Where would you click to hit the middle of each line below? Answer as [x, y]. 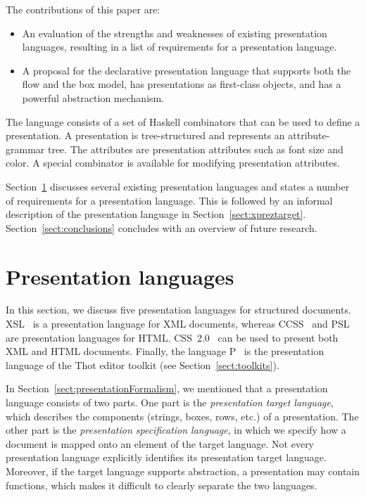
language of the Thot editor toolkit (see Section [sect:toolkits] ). [143, 364]
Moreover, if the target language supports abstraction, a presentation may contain [183, 471]
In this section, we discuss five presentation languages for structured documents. [178, 310]
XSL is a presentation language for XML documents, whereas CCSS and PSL [178, 324]
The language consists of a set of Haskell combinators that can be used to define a [183, 121]
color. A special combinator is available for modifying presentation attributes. [173, 163]
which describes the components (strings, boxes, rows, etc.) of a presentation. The [182, 416]
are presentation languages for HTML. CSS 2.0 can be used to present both [172, 337]
